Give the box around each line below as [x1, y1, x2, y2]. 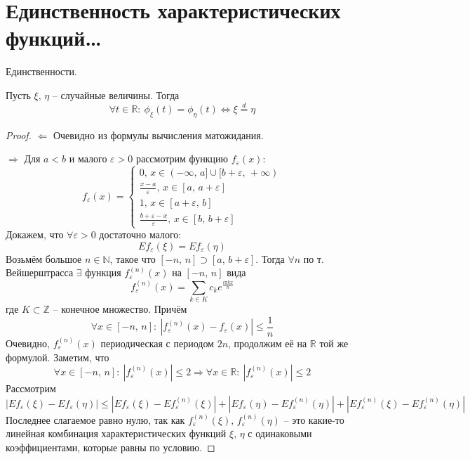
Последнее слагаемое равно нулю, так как [6, 412, 185, 427]
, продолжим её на [228, 335, 307, 350]
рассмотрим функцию [135, 151, 229, 166]
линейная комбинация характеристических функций [6, 426, 227, 441]
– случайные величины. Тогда [52, 87, 180, 102]
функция [85, 265, 121, 280]
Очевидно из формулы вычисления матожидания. [53, 127, 264, 142]
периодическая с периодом [100, 335, 214, 350]
